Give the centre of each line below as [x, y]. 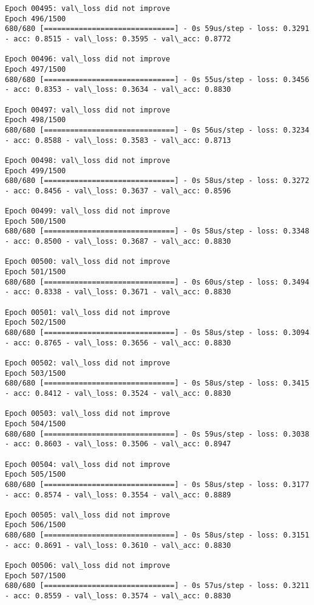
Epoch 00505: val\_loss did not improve [88, 515]
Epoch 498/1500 [36, 120]
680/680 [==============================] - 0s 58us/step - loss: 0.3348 [157, 231]
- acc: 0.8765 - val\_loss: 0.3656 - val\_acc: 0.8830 [118, 343]
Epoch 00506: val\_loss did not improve [88, 566]
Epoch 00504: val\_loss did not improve [88, 464]
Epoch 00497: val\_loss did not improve [88, 110]
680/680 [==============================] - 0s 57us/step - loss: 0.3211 [157, 586]
